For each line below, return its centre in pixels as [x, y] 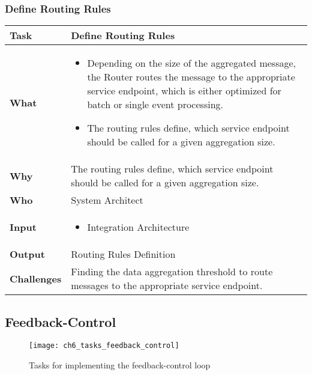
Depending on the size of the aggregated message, [192, 63]
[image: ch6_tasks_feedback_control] [104, 346]
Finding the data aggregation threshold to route [172, 272]
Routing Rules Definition [123, 254]
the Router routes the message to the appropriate [191, 77]
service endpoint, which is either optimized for [184, 91]
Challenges [36, 278]
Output [27, 254]
